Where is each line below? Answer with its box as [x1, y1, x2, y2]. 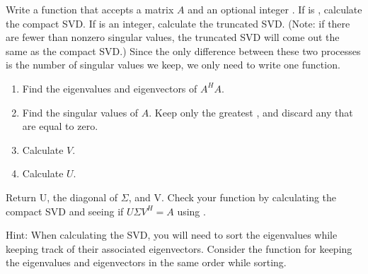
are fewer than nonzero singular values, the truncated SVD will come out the [6, 30, 340, 44]
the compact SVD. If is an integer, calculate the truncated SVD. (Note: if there [6, 16, 350, 30]
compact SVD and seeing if [6, 203, 124, 218]
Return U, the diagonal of [6, 189, 118, 204]
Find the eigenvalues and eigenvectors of [22, 81, 197, 95]
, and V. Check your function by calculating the [128, 189, 337, 204]
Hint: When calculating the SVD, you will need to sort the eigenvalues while [6, 227, 338, 242]
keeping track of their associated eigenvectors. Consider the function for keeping [6, 241, 352, 256]
